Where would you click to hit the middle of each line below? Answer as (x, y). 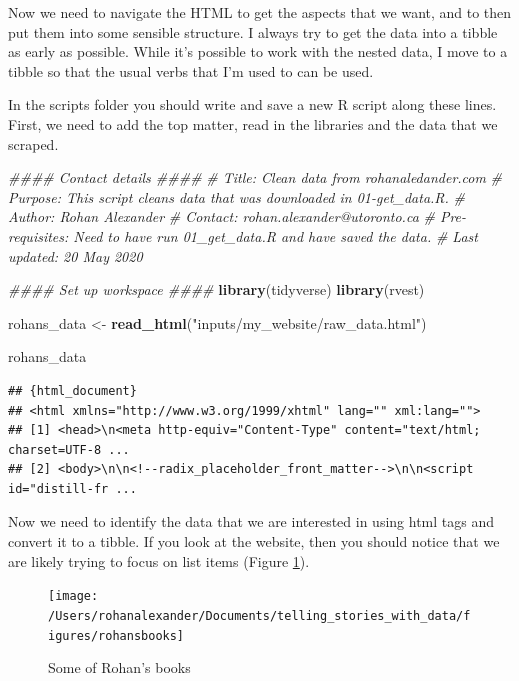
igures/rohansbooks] (116, 635)
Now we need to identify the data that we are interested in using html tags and (251, 521)
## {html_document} (72, 390)
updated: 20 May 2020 (75, 255)
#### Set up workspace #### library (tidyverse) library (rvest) (216, 289)
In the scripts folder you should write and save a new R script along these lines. (252, 104)
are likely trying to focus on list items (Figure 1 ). (159, 560)
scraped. (33, 143)
